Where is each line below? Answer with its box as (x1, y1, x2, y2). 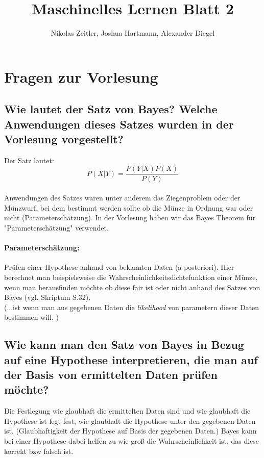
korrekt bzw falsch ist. (4, 445, 74, 456)
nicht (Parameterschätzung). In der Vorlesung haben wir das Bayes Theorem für (4, 212, 256, 223)
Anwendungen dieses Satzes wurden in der (4, 116, 234, 132)
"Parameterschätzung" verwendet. (4, 222, 109, 233)
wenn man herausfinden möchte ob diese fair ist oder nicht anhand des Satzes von (4, 282, 260, 292)
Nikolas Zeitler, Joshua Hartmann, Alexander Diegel (51, 28, 215, 38)
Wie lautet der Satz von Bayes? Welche (4, 101, 218, 117)
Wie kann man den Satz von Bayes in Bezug (4, 337, 244, 352)
